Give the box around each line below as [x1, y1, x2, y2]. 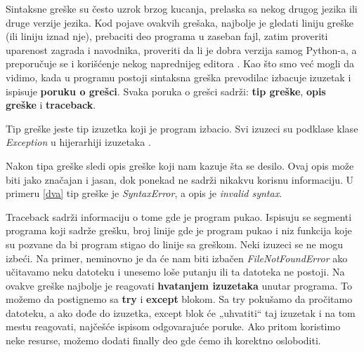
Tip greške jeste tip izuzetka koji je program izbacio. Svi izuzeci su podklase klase [6, 121, 358, 135]
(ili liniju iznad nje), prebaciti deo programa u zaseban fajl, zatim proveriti [6, 29, 328, 43]
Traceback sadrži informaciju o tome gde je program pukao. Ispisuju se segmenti [6, 209, 352, 224]
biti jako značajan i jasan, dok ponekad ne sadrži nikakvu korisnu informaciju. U [6, 172, 354, 187]
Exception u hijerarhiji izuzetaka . [6, 135, 151, 149]
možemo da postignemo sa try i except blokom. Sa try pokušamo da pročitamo [6, 292, 353, 306]
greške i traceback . [6, 97, 96, 112]
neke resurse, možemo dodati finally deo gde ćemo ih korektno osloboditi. [6, 333, 321, 348]
